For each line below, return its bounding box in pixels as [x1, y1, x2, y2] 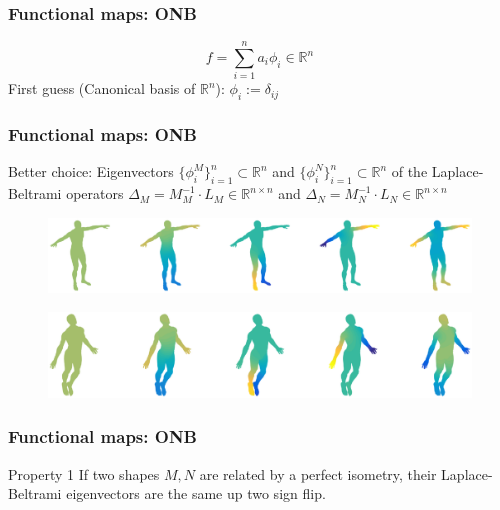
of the [391, 161, 428, 182]
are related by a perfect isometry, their [199, 463, 437, 484]
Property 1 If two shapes [8, 463, 160, 484]
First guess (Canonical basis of [8, 78, 196, 99]
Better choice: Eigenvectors [8, 161, 174, 182]
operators [66, 183, 124, 204]
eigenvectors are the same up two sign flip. [66, 483, 326, 504]
